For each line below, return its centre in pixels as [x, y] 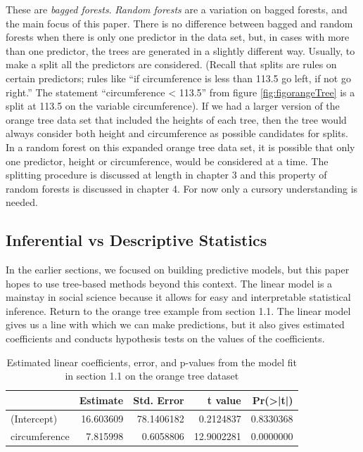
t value [224, 400]
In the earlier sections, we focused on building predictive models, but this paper [178, 270]
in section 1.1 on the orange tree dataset [152, 376]
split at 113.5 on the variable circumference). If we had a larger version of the [173, 106]
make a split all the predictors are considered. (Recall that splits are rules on [171, 64]
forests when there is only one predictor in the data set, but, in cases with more [178, 37]
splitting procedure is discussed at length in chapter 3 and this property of [166, 175]
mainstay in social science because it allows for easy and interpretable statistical [178, 297]
